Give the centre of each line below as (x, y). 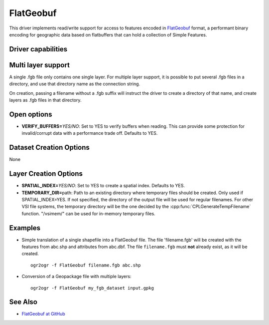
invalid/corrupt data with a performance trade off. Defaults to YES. (90, 133)
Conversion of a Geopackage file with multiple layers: (76, 277)
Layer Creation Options (46, 174)
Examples (25, 228)
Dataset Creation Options (49, 148)
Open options (31, 114)
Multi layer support (39, 65)
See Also (23, 302)
